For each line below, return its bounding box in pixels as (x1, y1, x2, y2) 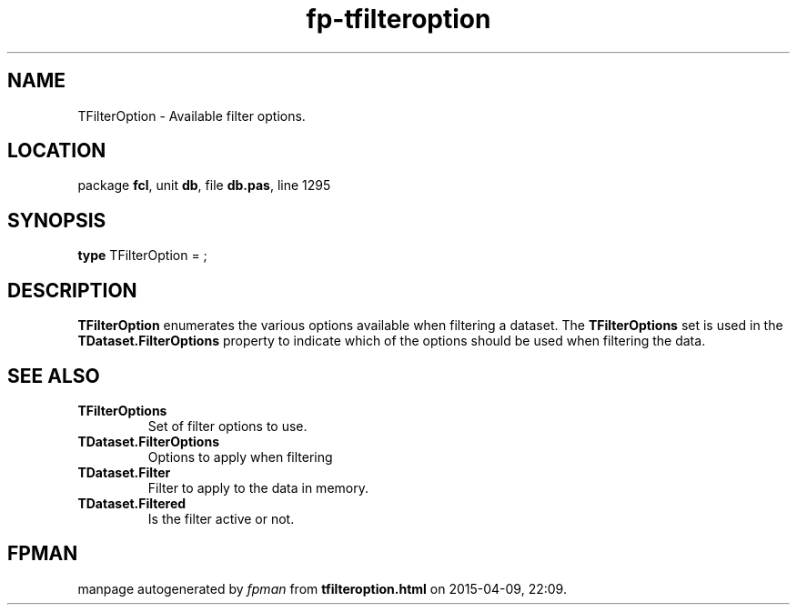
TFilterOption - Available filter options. (77, 107, 306, 124)
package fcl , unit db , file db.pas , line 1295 (77, 177, 331, 194)
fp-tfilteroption (306, 4, 491, 35)
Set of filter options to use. (147, 417, 308, 434)
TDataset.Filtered (77, 495, 187, 511)
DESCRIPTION (7, 278, 137, 302)
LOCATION (7, 139, 106, 163)
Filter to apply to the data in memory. (147, 479, 368, 496)
